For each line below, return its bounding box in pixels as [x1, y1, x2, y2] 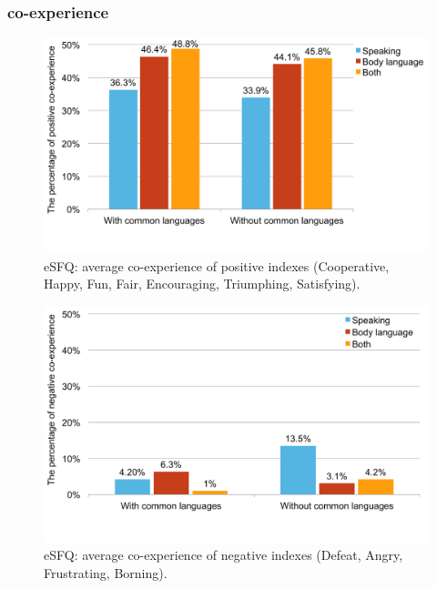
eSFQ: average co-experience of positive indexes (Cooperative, [44, 256, 390, 275]
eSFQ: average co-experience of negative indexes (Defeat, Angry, [44, 545, 403, 564]
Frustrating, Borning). [44, 564, 168, 583]
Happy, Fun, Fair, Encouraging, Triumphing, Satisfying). [44, 274, 361, 293]
